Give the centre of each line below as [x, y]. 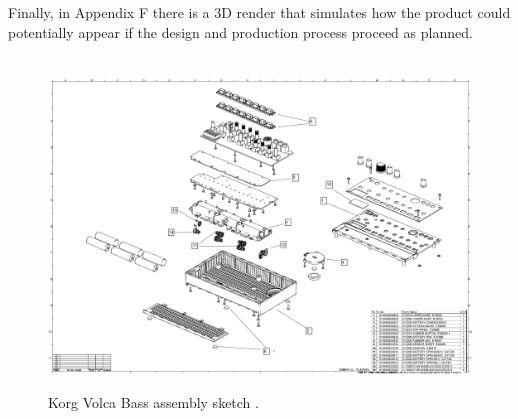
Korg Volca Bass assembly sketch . [153, 402]
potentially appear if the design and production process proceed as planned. [240, 31]
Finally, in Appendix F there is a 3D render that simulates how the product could [259, 12]
